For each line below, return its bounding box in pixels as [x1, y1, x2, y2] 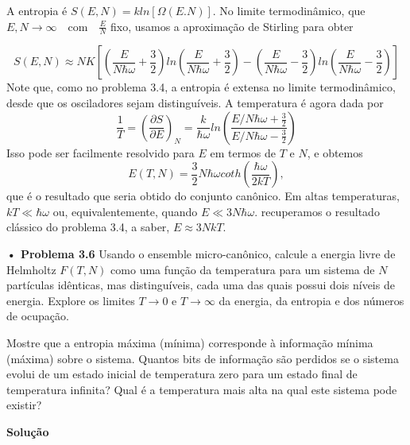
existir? [6, 397, 42, 413]
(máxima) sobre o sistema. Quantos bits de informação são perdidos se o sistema [6, 350, 399, 366]
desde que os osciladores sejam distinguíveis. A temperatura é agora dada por [6, 95, 384, 111]
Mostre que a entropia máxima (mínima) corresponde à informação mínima [6, 334, 373, 350]
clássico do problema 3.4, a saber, [6, 219, 170, 235]
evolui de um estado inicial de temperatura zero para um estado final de [6, 366, 358, 382]
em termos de [210, 144, 277, 161]
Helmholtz [6, 261, 56, 277]
